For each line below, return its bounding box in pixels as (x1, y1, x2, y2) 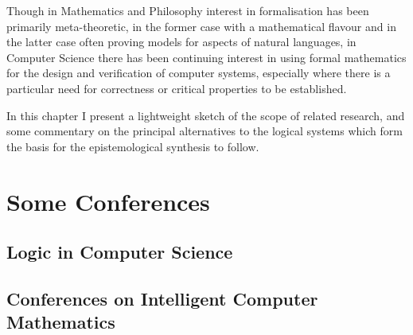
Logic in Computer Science (6, 240, 233, 264)
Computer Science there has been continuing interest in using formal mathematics (6, 49, 407, 65)
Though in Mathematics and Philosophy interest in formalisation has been (6, 2, 369, 18)
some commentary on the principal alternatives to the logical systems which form (6, 123, 403, 139)
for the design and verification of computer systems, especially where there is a (6, 64, 391, 81)
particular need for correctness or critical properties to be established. (6, 80, 347, 96)
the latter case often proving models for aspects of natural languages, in (6, 33, 357, 50)
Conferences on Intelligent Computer (6, 286, 318, 310)
